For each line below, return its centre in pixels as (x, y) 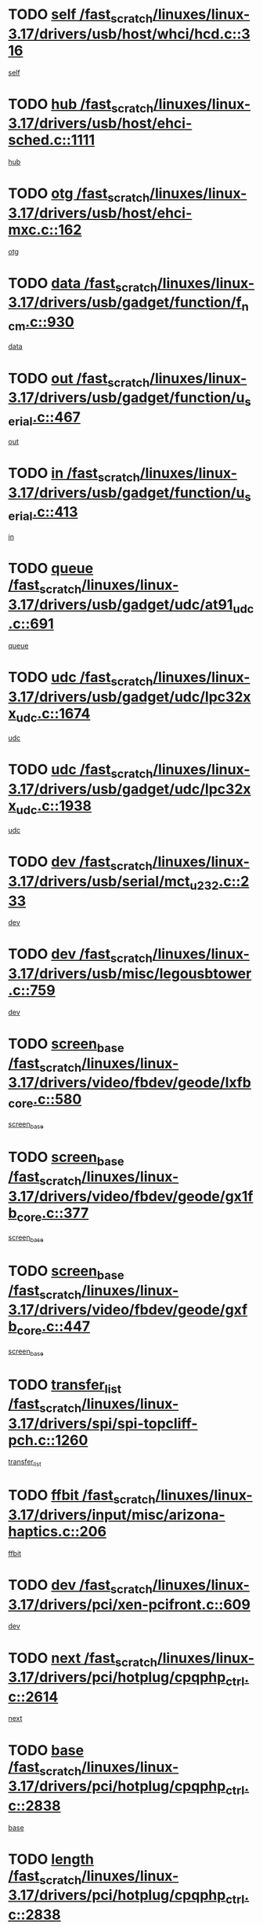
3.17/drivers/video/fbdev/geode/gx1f (131, 1196)
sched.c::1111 (52, 140)
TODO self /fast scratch (81, 16)
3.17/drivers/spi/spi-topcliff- (103, 1423)
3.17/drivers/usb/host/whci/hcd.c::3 (129, 34)
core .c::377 (53, 1214)
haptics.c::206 (58, 1532)
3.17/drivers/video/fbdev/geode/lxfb (130, 1083)
